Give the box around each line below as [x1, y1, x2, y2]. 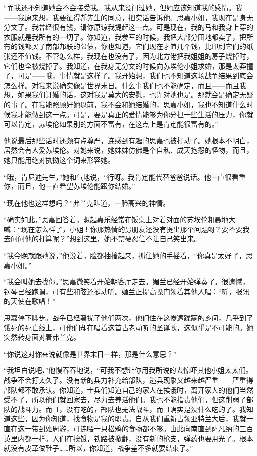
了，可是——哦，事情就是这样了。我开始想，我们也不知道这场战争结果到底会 [4, 70, 253, 81]
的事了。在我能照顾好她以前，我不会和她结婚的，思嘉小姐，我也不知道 [4, 99, 232, 109]
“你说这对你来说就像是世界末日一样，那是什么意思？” [4, 348, 177, 359]
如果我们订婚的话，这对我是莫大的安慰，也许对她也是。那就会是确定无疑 [17, 90, 253, 100]
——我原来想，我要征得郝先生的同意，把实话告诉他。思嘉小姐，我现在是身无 [4, 12, 253, 22]
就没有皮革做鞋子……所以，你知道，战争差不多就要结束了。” [4, 443, 193, 453]
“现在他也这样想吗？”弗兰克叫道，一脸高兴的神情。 [4, 197, 170, 208]
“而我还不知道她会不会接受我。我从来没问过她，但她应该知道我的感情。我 [4, 2, 243, 12]
